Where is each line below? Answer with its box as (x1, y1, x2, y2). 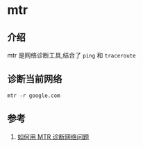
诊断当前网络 (7, 73, 62, 85)
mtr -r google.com (7, 92, 60, 99)
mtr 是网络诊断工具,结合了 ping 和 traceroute (7, 51, 137, 59)
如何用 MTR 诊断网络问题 (17, 132, 90, 141)
